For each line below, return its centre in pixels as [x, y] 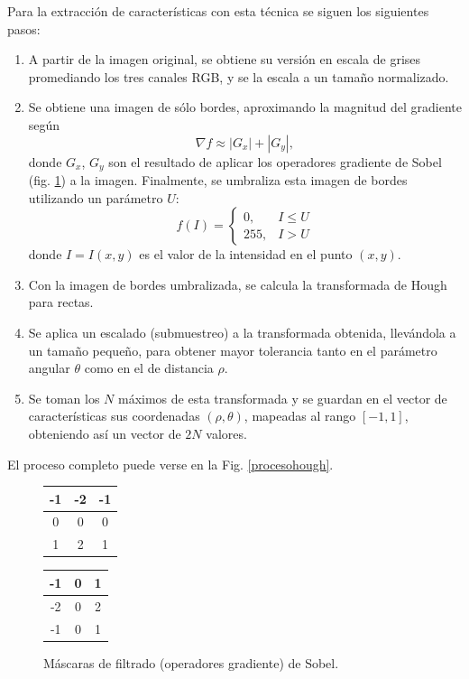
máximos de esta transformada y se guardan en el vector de [283, 398]
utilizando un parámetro [96, 197]
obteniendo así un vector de [105, 433]
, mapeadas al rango [300, 416]
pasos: [24, 28]
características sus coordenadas [114, 416]
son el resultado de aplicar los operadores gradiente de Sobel [275, 161]
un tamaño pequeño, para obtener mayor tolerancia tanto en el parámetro [233, 350]
